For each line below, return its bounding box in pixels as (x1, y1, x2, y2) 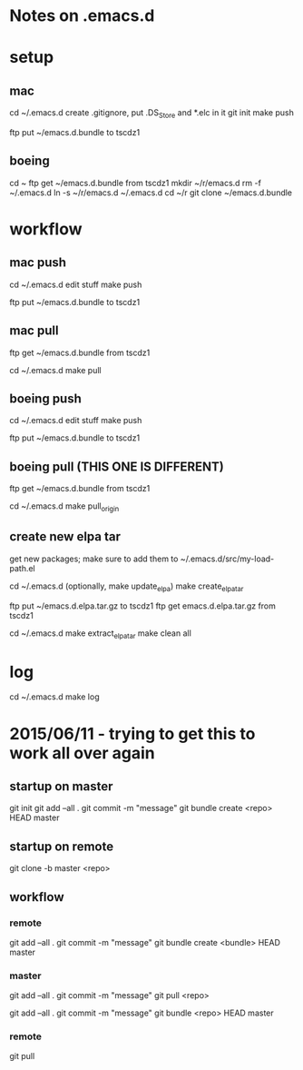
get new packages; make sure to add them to (9, 553, 179, 564)
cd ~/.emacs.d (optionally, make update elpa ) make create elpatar (9, 580, 244, 593)
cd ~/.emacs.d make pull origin (9, 500, 120, 514)
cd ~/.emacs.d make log (9, 691, 100, 702)
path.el (9, 562, 36, 573)
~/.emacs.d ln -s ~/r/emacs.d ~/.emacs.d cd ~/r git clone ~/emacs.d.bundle (9, 187, 293, 198)
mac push (9, 255, 66, 271)
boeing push (9, 391, 82, 406)
